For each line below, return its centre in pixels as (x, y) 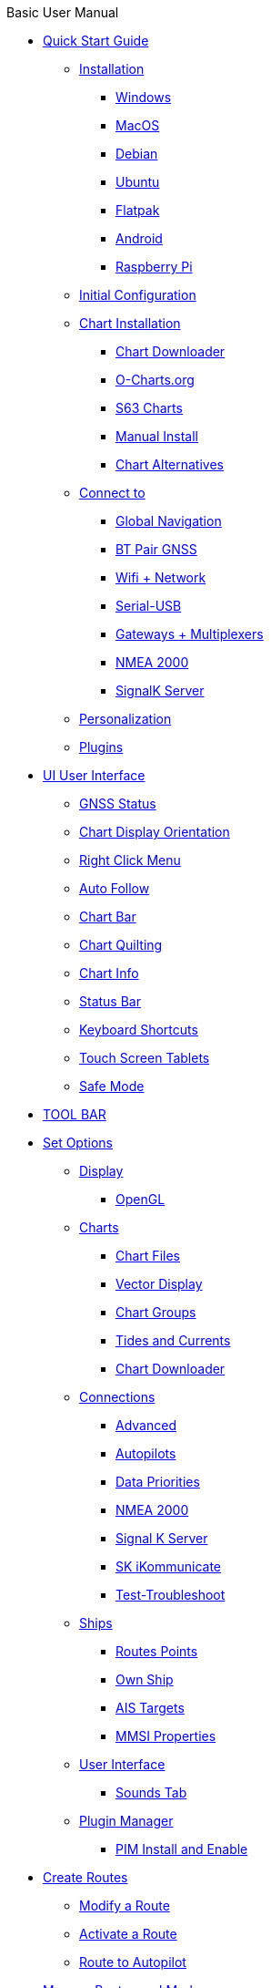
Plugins (101, 747)
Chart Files (148, 1256)
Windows (144, 97)
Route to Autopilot (133, 1962)
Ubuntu (138, 182)
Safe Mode (112, 1086)
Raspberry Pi (154, 267)
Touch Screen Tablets (145, 1058)
